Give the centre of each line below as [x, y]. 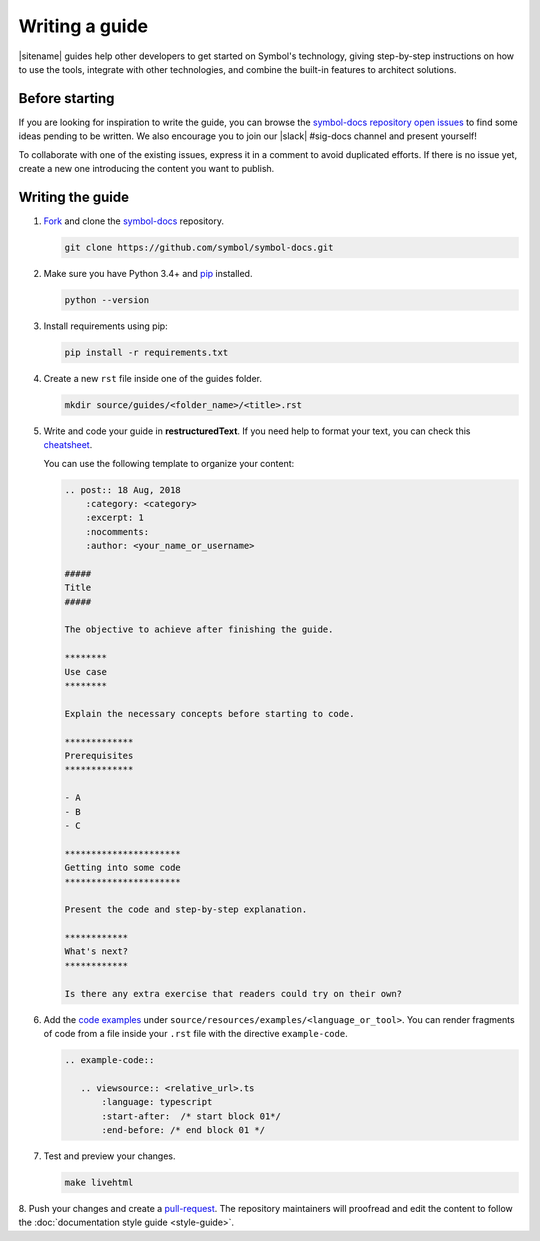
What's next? [96, 951]
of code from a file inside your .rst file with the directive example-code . [196, 1033]
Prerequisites [99, 755]
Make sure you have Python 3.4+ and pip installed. [148, 273]
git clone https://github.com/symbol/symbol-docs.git [199, 247]
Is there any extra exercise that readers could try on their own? [233, 993]
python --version [107, 299]
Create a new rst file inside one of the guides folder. [153, 378]
